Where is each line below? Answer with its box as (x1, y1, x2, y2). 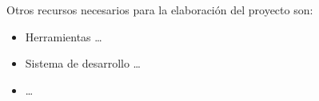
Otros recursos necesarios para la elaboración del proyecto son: (6, 2, 313, 17)
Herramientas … (25, 28, 102, 45)
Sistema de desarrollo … (25, 55, 141, 72)
